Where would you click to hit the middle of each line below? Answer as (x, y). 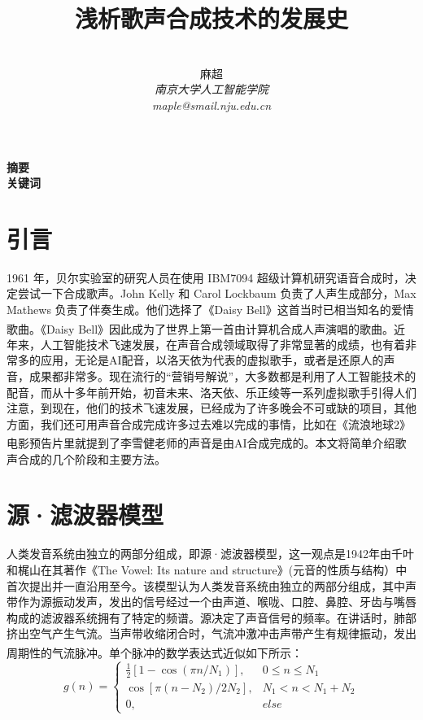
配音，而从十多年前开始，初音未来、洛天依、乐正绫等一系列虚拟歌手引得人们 (211, 392)
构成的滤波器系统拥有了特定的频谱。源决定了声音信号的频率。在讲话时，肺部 (211, 617)
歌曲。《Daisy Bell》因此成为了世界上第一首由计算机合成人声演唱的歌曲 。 (201, 328)
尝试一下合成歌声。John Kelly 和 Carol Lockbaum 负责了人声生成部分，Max (217, 293)
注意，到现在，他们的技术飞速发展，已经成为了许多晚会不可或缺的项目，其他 (211, 408)
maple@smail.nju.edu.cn (211, 105)
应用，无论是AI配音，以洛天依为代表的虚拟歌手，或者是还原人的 (212, 360)
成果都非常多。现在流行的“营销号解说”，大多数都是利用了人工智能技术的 (222, 376)
